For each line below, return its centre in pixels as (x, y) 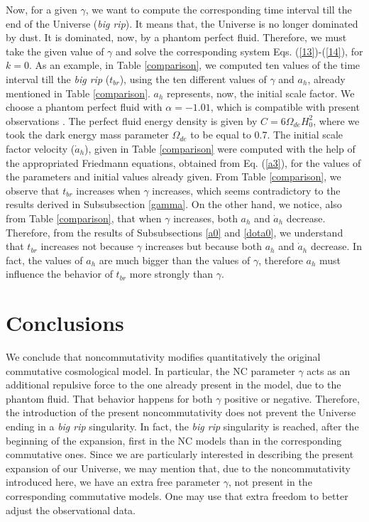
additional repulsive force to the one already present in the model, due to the (174, 385)
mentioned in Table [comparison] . (78, 93)
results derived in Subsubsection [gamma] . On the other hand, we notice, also (174, 204)
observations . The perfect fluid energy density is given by (132, 120)
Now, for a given (42, 9)
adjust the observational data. (71, 510)
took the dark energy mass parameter (87, 135)
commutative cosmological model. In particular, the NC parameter (150, 370)
